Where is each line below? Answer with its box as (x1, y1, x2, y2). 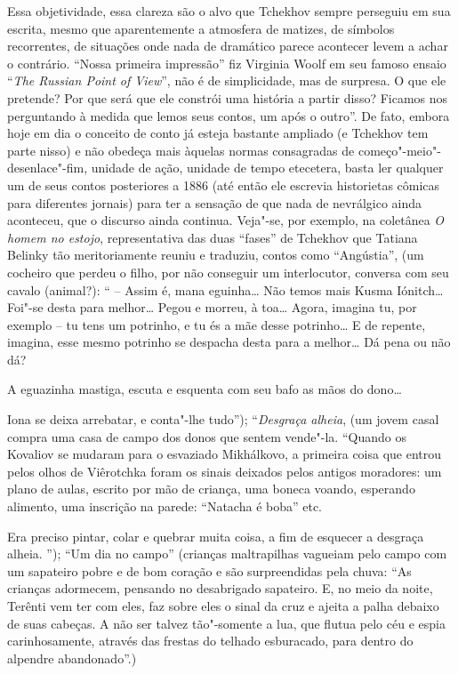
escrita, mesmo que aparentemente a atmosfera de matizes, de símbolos (7, 19, 395, 37)
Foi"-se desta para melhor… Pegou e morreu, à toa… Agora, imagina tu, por (7, 298, 417, 317)
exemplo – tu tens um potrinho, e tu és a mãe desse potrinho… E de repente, (7, 315, 426, 333)
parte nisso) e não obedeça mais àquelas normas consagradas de (7, 140, 355, 159)
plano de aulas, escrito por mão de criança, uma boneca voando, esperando (7, 479, 415, 498)
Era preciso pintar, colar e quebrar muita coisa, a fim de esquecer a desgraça (7, 526, 424, 545)
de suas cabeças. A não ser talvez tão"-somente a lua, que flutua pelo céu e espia (7, 614, 446, 632)
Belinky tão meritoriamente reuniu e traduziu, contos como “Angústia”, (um (7, 245, 424, 264)
